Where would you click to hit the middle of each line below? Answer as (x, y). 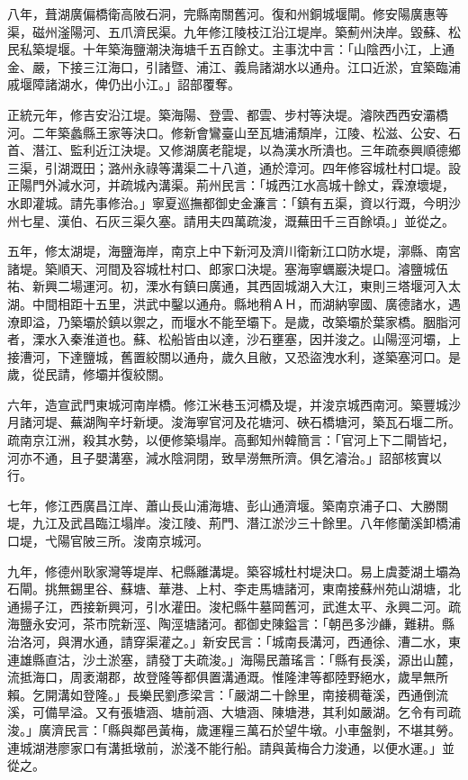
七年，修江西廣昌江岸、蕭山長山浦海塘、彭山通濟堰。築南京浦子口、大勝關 (228, 505)
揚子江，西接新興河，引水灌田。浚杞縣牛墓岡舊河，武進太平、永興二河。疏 (240, 606)
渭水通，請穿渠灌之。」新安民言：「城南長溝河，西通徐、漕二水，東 (265, 641)
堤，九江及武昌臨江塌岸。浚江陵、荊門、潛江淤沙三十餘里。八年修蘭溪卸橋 (228, 523)
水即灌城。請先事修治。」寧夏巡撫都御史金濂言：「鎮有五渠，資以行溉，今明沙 (234, 202)
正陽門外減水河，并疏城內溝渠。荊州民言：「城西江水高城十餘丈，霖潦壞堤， (231, 185)
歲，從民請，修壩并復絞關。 (89, 374)
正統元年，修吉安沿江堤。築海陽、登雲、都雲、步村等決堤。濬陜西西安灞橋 (228, 114)
